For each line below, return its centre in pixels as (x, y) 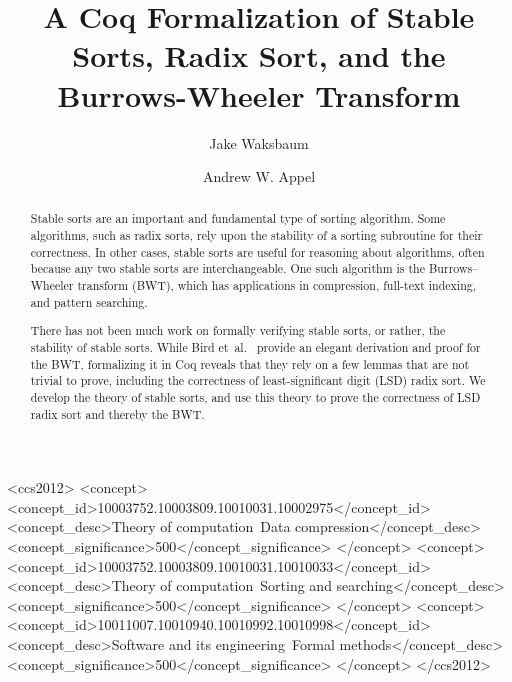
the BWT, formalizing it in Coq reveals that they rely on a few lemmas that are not (250, 363)
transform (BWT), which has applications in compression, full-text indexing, (277, 285)
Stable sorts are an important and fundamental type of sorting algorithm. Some (238, 218)
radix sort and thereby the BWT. (117, 413)
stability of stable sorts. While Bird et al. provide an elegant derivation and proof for (255, 346)
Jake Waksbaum (259, 142)
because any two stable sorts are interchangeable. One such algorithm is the (227, 268)
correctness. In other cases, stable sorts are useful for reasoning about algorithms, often (257, 251)
